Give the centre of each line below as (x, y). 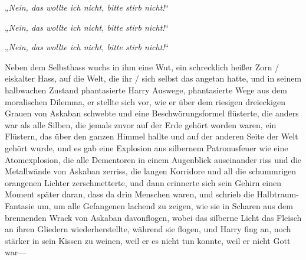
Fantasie (20, 205)
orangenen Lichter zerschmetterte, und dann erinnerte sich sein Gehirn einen (143, 182)
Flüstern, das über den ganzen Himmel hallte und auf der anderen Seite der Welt (152, 136)
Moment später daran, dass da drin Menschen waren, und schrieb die (129, 194)
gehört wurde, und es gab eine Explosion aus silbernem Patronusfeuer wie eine (147, 147)
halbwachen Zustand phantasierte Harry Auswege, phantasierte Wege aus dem (146, 90)
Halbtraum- (278, 194)
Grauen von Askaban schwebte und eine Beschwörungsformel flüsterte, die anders (152, 113)
